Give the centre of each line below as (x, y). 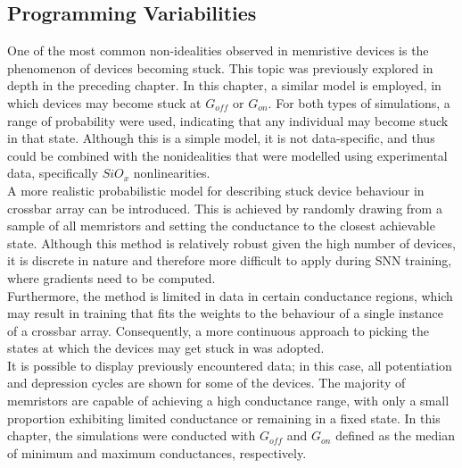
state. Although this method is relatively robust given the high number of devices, (231, 242)
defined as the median (396, 435)
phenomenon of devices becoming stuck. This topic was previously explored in (220, 67)
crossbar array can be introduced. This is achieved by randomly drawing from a (225, 208)
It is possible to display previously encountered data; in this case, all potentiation (230, 365)
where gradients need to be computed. (111, 277)
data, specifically (53, 173)
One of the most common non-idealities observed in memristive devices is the (218, 50)
